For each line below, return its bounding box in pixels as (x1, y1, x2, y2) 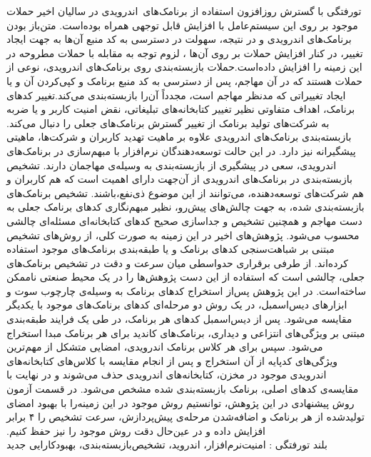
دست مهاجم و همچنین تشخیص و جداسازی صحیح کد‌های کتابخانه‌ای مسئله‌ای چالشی (6, 213, 362, 228)
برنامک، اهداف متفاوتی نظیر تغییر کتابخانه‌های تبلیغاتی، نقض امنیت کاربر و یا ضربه (6, 101, 355, 116)
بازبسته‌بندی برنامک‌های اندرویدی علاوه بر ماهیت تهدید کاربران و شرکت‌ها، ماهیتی (6, 129, 352, 144)
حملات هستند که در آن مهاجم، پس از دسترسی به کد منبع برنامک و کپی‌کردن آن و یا (6, 73, 362, 88)
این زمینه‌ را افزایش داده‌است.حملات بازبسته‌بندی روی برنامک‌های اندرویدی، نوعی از (6, 59, 362, 74)
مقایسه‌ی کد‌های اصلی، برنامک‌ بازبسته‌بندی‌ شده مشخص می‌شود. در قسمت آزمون (6, 381, 359, 396)
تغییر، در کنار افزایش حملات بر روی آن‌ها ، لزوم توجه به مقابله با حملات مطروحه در (6, 45, 363, 60)
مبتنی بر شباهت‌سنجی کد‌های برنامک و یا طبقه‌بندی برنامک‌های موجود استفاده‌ (6, 241, 335, 256)
